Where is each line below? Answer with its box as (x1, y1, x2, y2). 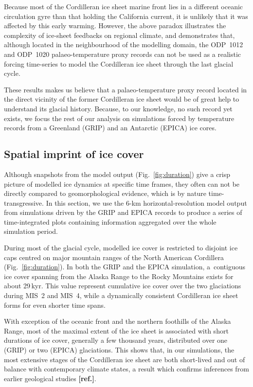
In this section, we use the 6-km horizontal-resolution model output (46, 197, 247, 208)
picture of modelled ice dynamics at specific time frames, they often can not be (4, 178, 240, 189)
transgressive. (4, 197, 44, 208)
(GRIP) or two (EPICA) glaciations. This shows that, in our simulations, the (4, 345, 235, 355)
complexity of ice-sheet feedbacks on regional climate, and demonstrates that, (4, 30, 235, 40)
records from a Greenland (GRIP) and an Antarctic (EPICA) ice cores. (4, 123, 217, 133)
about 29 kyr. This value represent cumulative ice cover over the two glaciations (4, 281, 241, 291)
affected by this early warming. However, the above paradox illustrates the (4, 20, 226, 31)
